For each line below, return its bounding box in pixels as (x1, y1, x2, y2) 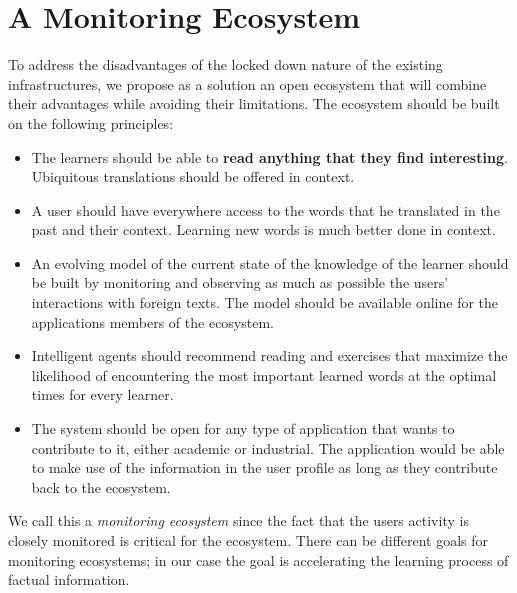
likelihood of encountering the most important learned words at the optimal (31, 364, 497, 385)
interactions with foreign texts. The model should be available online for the (31, 292, 499, 313)
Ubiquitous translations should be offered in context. (31, 166, 355, 187)
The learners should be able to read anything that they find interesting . (31, 146, 508, 167)
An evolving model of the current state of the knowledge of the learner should (31, 252, 509, 273)
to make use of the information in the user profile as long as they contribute (31, 457, 498, 478)
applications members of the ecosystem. (31, 311, 274, 332)
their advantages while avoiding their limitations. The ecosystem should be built (8, 93, 500, 114)
